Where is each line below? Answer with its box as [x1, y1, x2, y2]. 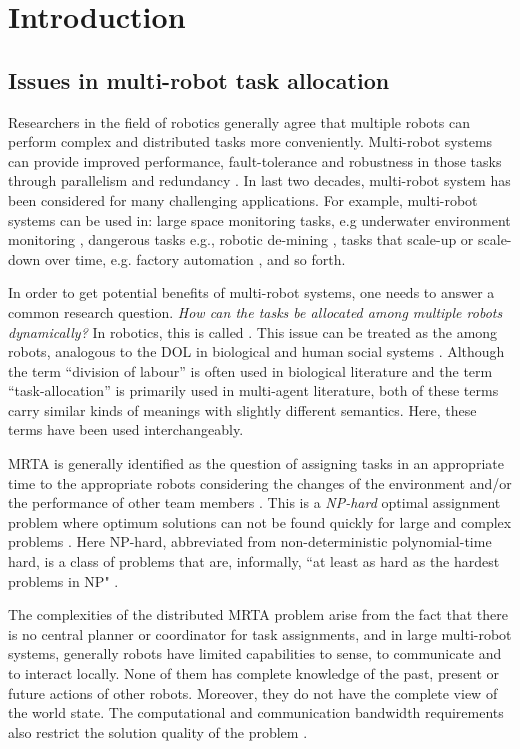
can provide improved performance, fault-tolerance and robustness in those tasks [8, 150, 502, 171]
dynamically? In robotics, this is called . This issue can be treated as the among [8, 321, 498, 342]
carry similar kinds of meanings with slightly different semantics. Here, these [8, 399, 477, 420]
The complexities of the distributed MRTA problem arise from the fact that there [8, 604, 508, 625]
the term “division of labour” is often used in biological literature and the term [8, 360, 493, 381]
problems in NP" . [8, 570, 119, 591]
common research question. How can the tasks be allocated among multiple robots [8, 301, 503, 322]
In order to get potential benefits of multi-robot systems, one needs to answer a [8, 282, 495, 303]
